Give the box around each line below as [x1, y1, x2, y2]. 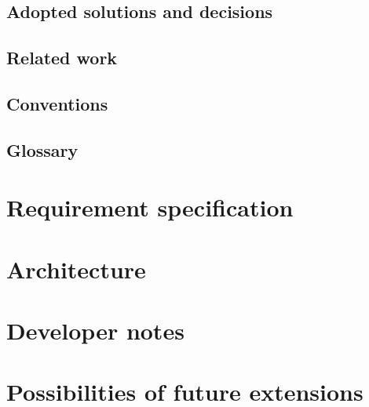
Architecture [6, 253, 146, 285]
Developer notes [6, 314, 184, 347]
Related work [6, 45, 118, 70]
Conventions [6, 91, 108, 115]
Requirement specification [6, 191, 294, 223]
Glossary [6, 137, 79, 162]
